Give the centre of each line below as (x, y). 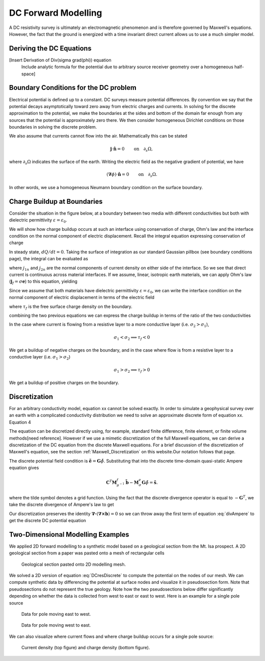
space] (28, 74)
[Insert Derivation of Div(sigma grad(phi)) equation (60, 60)
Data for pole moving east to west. (56, 614)
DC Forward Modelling (56, 13)
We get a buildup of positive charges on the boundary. (64, 383)
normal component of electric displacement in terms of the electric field (82, 298)
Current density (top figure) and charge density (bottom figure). (86, 648)
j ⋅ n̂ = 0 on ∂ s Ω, (132, 149)
